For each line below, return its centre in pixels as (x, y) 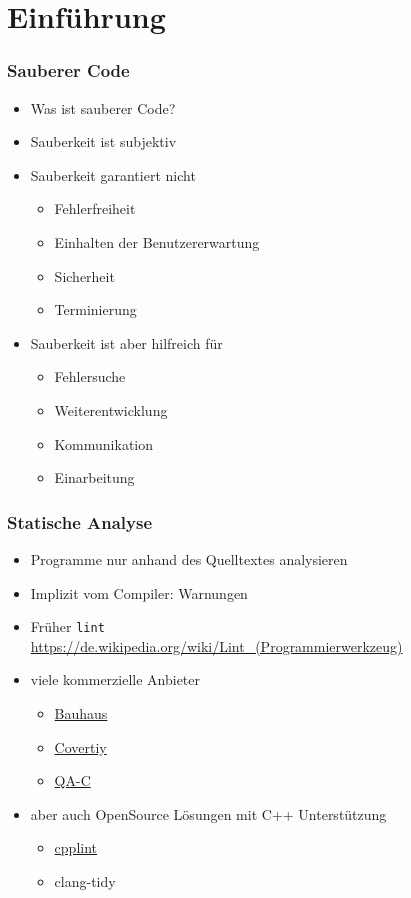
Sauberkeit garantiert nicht (113, 174)
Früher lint (67, 626)
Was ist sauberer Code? (103, 107)
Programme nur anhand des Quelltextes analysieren (189, 558)
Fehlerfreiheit (95, 208)
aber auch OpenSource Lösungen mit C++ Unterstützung (208, 813)
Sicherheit (84, 275)
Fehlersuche (90, 376)
